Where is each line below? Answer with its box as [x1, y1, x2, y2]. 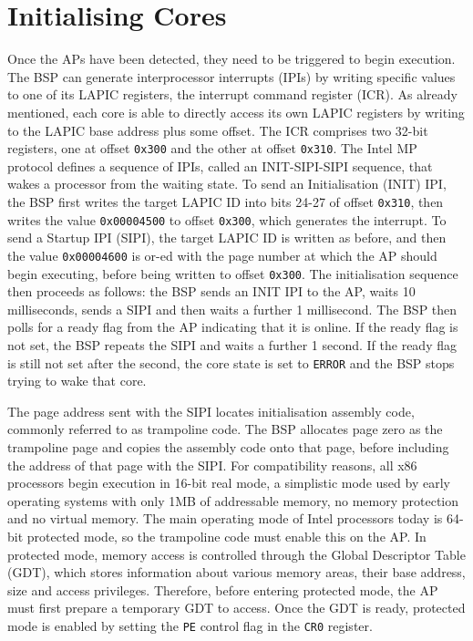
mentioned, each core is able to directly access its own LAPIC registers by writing [7, 102, 465, 121]
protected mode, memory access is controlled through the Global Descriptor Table [7, 544, 466, 563]
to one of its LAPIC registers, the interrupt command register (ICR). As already [7, 85, 458, 104]
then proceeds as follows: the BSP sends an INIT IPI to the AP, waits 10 [7, 282, 416, 301]
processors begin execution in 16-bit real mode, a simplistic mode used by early [7, 473, 450, 492]
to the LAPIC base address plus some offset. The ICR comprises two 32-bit [7, 120, 428, 140]
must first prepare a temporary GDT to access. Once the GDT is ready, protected [7, 598, 466, 617]
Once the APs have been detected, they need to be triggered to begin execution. [7, 49, 456, 68]
